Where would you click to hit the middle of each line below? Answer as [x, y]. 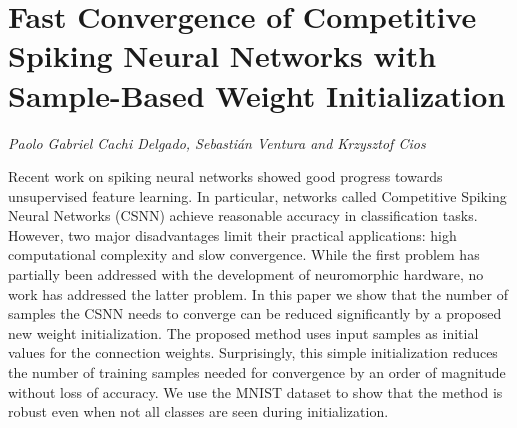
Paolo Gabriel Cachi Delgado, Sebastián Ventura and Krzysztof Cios [217, 142]
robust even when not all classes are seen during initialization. [198, 411]
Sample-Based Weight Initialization [257, 94]
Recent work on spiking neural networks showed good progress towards [225, 176]
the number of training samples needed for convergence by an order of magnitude [257, 372]
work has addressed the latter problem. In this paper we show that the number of [258, 293]
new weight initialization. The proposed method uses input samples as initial [243, 332]
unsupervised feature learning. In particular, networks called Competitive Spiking [257, 195]
